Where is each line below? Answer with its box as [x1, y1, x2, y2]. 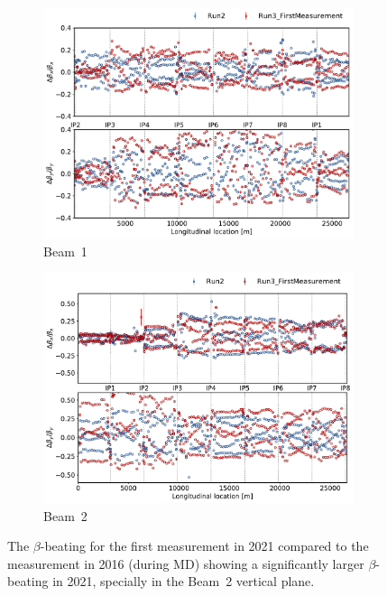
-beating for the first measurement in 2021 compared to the [40, 536, 369, 555]
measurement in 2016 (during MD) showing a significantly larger [7, 554, 364, 573]
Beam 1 [43, 241, 88, 260]
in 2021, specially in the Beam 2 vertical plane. [52, 572, 315, 591]
